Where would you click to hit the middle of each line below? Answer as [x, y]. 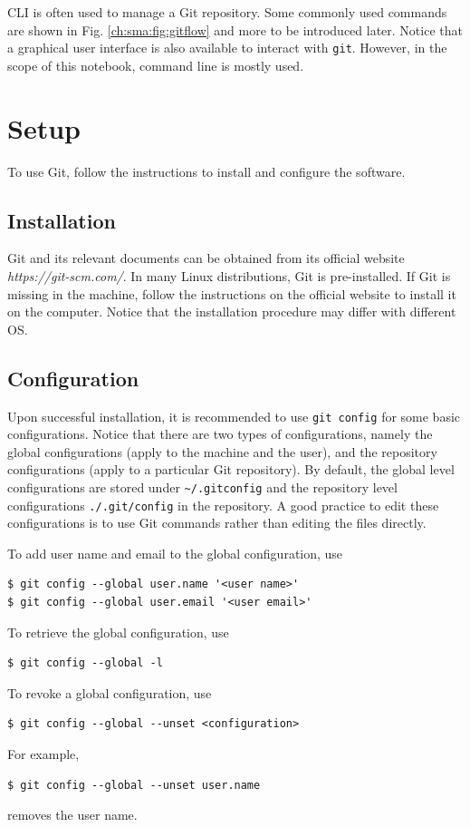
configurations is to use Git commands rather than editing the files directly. [217, 523]
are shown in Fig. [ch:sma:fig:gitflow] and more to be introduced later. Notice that [235, 29]
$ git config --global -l [85, 663]
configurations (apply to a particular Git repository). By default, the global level [231, 469]
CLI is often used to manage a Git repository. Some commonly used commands [227, 12]
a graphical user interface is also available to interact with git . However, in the [227, 48]
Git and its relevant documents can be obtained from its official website [206, 258]
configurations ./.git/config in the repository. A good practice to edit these [223, 505]
